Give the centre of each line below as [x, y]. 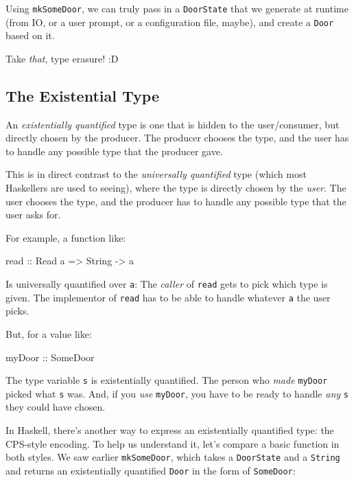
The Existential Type [82, 95]
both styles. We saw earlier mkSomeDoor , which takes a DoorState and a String [173, 457]
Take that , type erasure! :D [62, 58]
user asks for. [33, 215]
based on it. [30, 35]
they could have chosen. [56, 407]
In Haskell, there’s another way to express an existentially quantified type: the [170, 430]
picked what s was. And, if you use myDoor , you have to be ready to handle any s [177, 393]
